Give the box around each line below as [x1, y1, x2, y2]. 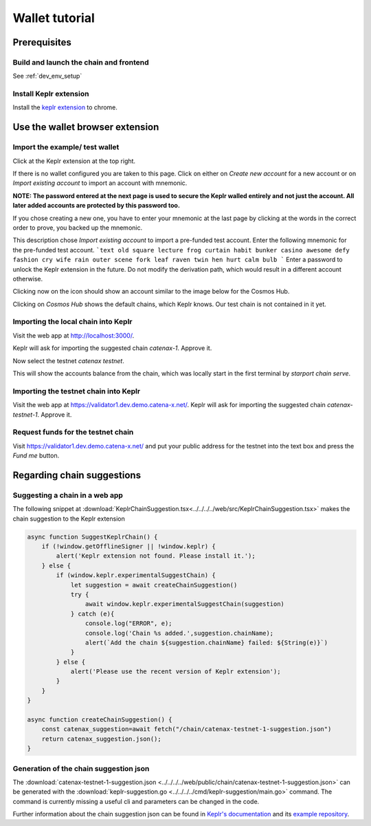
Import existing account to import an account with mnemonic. [12, 179, 188, 187]
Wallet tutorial [12, 10, 95, 25]
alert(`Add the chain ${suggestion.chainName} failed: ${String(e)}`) [85, 638, 328, 646]
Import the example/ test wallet [12, 142, 120, 152]
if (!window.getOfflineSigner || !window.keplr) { [41, 542, 216, 550]
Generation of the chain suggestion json [12, 763, 150, 773]
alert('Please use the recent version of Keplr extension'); [70, 668, 281, 675]
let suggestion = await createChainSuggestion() [70, 581, 238, 589]
